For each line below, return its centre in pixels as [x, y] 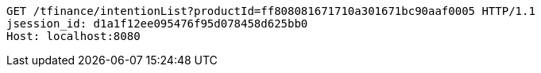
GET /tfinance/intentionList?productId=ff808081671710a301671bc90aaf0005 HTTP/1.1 [271, 11]
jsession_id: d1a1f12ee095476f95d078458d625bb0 [157, 24]
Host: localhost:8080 [73, 36]
